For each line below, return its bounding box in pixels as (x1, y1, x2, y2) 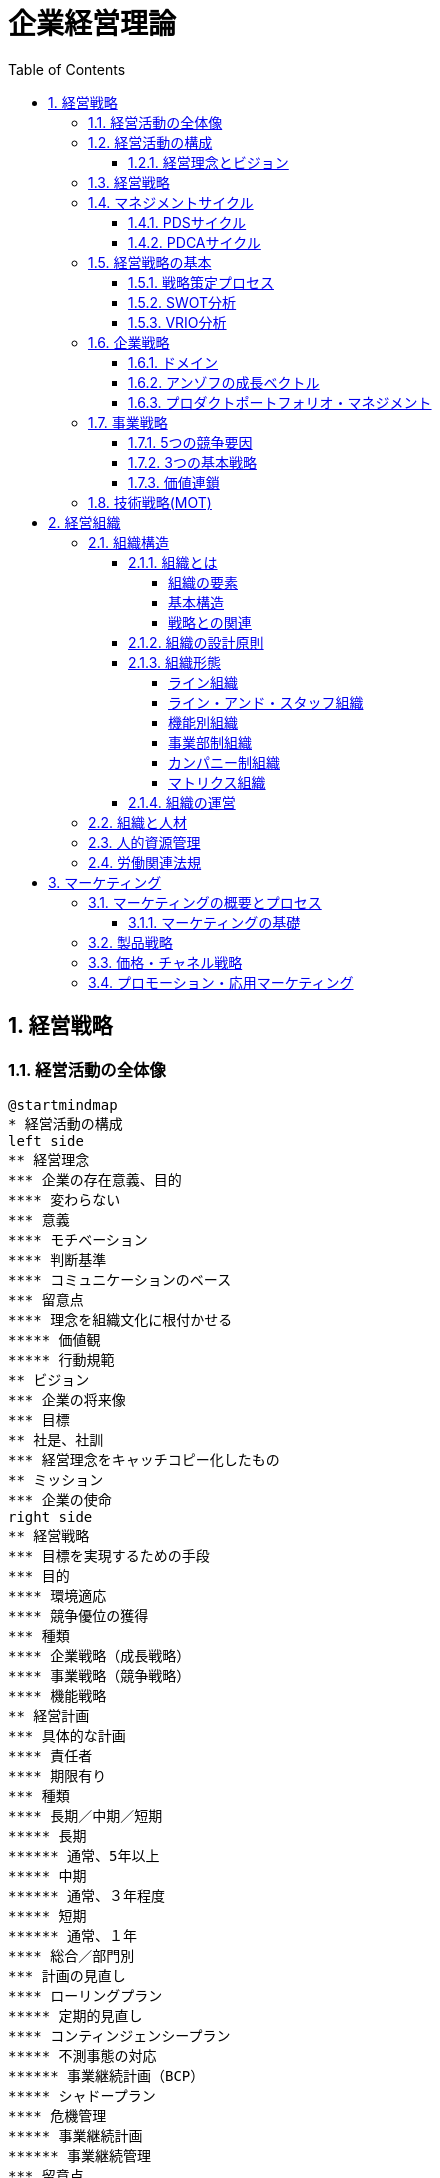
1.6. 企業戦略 (88, 333, 170, 351)
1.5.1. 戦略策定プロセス (128, 273, 274, 291)
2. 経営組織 (48, 513, 121, 531)
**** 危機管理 (8, 2107, 107, 2124)
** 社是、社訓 (8, 1431, 104, 1448)
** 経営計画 (8, 1707, 90, 1724)
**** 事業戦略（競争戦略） (8, 1667, 191, 1684)
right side (8, 1508, 93, 1525)
